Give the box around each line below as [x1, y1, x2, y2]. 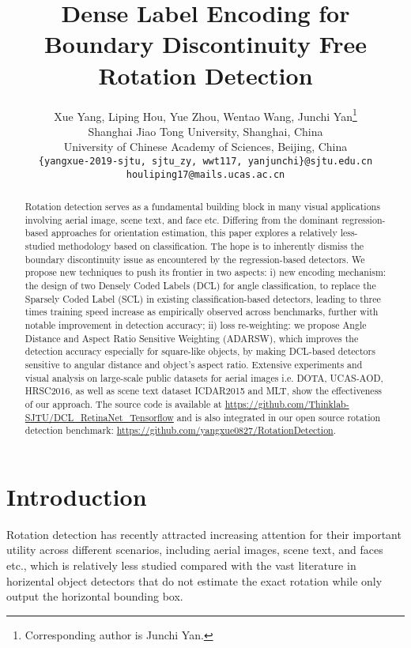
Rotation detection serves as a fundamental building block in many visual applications [25, 200, 380, 213]
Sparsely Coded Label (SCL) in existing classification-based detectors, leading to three [25, 292, 381, 305]
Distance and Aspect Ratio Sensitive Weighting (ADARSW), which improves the [25, 331, 359, 345]
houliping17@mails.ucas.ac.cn [126, 168, 285, 180]
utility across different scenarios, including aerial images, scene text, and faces [6, 541, 383, 558]
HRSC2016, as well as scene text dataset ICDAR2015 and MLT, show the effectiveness [25, 384, 383, 397]
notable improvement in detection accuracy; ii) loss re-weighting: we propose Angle [25, 318, 367, 331]
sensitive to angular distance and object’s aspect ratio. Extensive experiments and [25, 357, 363, 371]
